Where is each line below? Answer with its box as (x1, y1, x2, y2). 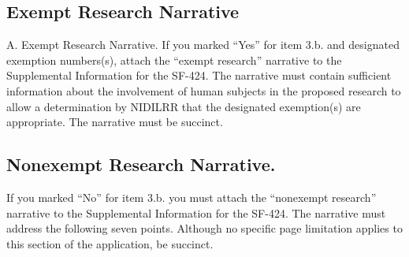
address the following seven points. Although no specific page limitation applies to (6, 220, 403, 237)
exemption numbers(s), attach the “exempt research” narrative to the (6, 51, 342, 68)
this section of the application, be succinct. (6, 235, 214, 251)
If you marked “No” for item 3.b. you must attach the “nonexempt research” (6, 188, 377, 205)
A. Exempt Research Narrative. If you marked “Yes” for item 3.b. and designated (6, 36, 400, 53)
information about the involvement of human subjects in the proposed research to (6, 82, 401, 99)
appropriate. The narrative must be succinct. (6, 114, 223, 130)
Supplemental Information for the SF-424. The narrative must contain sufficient (6, 67, 392, 84)
